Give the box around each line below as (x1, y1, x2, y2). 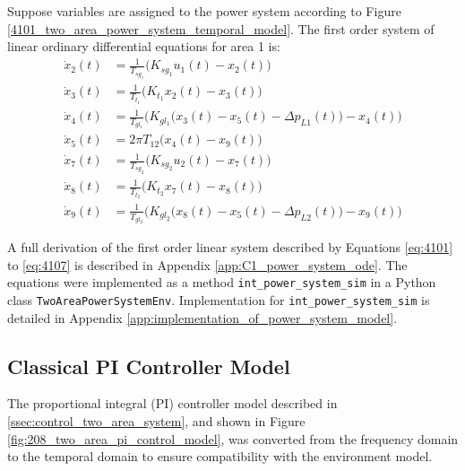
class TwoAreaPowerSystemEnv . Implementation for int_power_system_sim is (7, 291, 430, 310)
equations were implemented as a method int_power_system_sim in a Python (7, 273, 436, 292)
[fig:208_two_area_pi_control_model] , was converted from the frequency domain (7, 429, 459, 448)
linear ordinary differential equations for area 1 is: (7, 37, 280, 56)
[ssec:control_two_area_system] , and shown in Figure (7, 412, 306, 431)
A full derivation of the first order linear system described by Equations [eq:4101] (7, 238, 453, 257)
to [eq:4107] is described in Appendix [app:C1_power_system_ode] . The (7, 255, 408, 274)
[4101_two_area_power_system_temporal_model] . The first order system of (7, 19, 435, 38)
